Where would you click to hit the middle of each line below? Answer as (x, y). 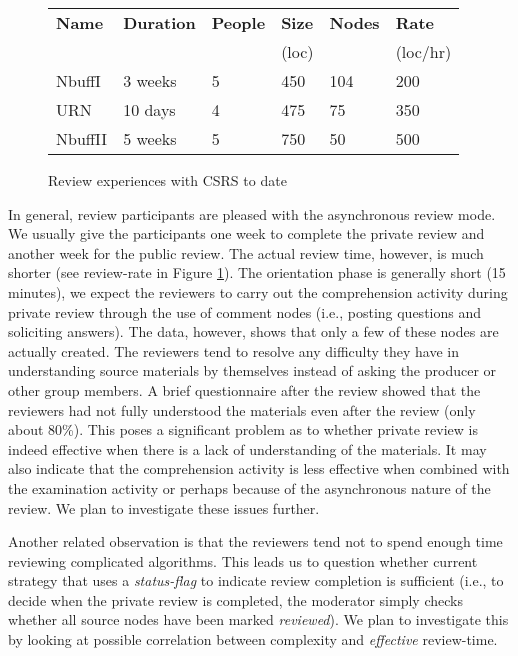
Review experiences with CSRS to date (167, 180)
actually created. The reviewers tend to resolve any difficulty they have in (233, 350)
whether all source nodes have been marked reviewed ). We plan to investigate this (258, 619)
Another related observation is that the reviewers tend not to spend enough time (255, 541)
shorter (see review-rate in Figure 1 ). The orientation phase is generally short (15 (257, 272)
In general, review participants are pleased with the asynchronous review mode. (252, 213)
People (238, 22)
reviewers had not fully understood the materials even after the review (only (242, 409)
